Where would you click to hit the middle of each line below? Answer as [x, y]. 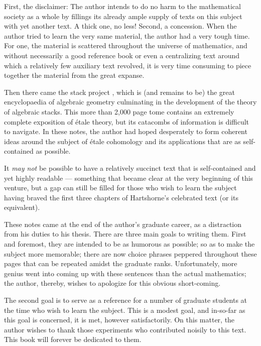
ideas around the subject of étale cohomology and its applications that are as [122, 141]
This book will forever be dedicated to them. [73, 339]
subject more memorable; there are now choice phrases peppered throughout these [130, 253]
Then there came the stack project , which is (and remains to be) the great [120, 92]
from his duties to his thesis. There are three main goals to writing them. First [125, 234]
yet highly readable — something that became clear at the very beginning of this [129, 178]
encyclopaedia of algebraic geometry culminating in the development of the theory [130, 102]
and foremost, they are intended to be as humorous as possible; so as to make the [129, 244]
